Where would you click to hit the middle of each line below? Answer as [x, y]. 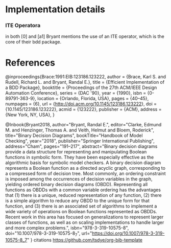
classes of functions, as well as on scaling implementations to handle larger [85, 222]
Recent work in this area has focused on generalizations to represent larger [84, 217]
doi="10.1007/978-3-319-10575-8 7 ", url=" [49, 234]
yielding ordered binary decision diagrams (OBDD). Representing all [77, 185]
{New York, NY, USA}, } [30, 115]
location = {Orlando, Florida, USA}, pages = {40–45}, [93, 99]
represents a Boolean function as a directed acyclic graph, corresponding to [86, 168]
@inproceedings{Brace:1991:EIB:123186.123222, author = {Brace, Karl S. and [86, 77]
